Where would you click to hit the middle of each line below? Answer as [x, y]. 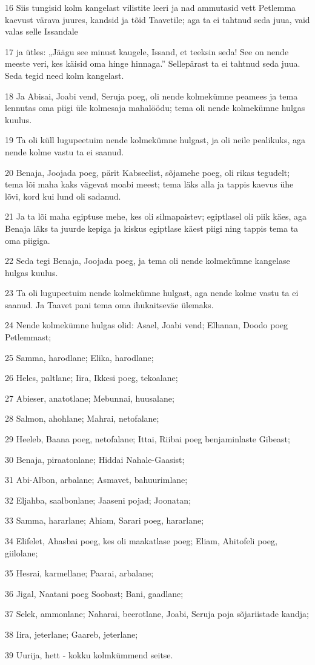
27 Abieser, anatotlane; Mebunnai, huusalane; [90, 398]
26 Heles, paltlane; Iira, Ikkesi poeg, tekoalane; [91, 378]
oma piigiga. [28, 240]
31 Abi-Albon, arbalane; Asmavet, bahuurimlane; [96, 480]
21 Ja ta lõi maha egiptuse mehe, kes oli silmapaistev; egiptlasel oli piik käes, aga [156, 216]
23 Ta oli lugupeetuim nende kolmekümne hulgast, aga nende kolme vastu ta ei [152, 293]
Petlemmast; [28, 337]
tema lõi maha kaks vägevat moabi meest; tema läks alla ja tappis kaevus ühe [149, 184]
